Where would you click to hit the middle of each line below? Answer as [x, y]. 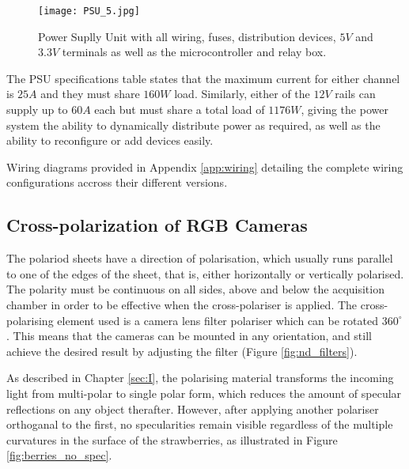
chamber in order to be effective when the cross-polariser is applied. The [182, 304]
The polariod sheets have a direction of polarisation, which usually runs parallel [200, 258]
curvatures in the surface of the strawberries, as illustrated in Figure [172, 439]
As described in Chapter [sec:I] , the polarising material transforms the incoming [200, 378]
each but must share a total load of [180, 110]
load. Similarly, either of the [242, 94]
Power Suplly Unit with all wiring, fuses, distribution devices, [187, 36]
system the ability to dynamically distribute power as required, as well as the [193, 125]
